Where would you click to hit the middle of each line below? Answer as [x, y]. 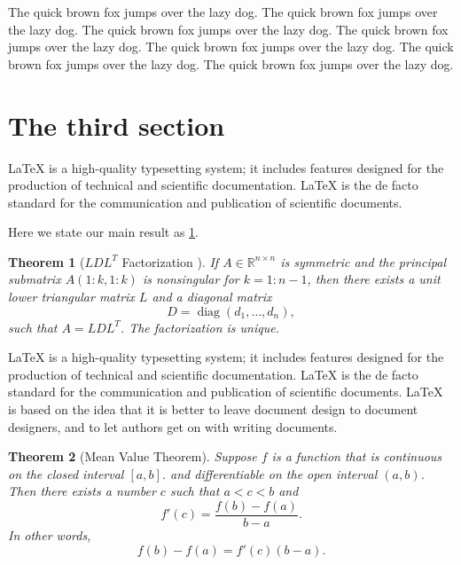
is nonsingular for [191, 279]
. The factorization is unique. [199, 327]
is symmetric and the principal [363, 261]
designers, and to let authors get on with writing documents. [173, 426]
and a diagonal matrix [212, 297]
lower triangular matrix [71, 297]
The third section [117, 125]
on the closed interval [66, 473]
